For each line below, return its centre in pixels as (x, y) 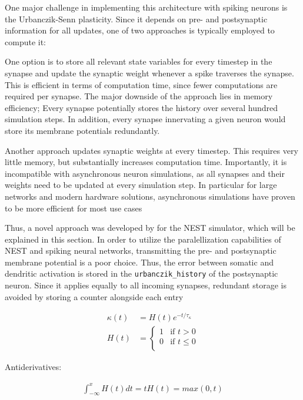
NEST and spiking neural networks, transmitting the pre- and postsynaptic (141, 251)
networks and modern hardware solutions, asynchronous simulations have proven (150, 196)
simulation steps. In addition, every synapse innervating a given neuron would (145, 119)
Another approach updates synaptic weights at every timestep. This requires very (151, 150)
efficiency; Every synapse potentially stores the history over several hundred (141, 107)
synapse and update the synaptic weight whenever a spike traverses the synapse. (149, 73)
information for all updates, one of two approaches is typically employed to (140, 30)
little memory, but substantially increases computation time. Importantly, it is (146, 162)
